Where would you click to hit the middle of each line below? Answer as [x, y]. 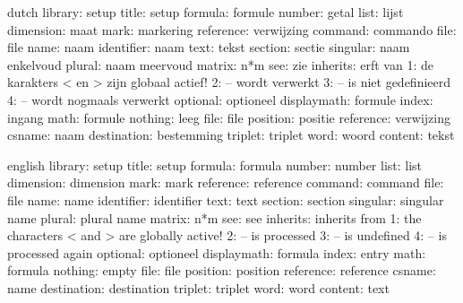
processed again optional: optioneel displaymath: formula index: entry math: [217, 252]
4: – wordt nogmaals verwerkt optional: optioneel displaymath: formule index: [220, 99]
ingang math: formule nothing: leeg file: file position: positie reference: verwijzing [229, 117]
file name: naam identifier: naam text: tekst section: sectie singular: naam [209, 47]
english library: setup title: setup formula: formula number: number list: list [215, 164]
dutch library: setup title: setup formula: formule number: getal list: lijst [206, 12]
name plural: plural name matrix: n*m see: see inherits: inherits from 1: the [214, 217]
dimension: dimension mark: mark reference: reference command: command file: [226, 182]
